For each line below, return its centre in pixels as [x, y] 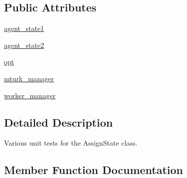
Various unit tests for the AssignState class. [71, 143]
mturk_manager [29, 78]
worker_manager [30, 95]
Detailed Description [59, 122]
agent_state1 [24, 28]
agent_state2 [24, 45]
